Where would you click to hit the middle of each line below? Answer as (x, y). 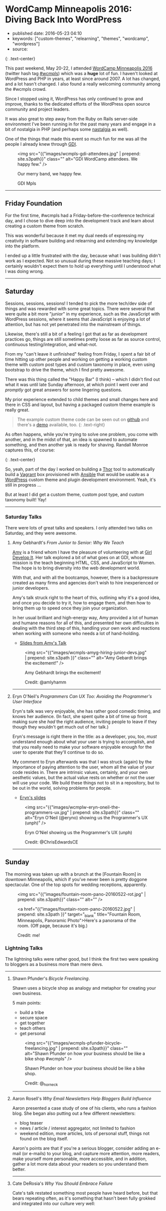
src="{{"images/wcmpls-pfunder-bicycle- (79, 1043)
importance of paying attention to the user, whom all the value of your (83, 767)
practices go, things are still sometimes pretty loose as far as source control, (83, 339)
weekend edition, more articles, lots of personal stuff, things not (84, 1133)
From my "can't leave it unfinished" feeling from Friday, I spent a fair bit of (80, 354)
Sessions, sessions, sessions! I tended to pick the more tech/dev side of (79, 303)
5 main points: (27, 1003)
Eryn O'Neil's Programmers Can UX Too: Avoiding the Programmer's (82, 696)
